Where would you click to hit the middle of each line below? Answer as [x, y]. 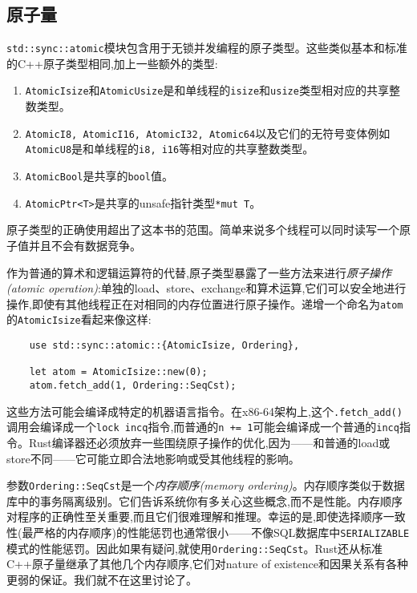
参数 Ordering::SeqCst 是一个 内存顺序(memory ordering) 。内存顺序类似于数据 [206, 485]
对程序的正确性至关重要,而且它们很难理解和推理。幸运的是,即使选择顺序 [195, 516]
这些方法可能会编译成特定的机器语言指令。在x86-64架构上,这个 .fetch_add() [204, 411]
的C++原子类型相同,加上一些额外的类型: [112, 63]
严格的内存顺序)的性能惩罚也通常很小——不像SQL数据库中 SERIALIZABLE [221, 532]
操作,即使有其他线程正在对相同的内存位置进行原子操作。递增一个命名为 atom [205, 303]
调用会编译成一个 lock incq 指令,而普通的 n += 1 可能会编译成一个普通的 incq [203, 427]
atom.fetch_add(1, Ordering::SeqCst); [133, 385]
